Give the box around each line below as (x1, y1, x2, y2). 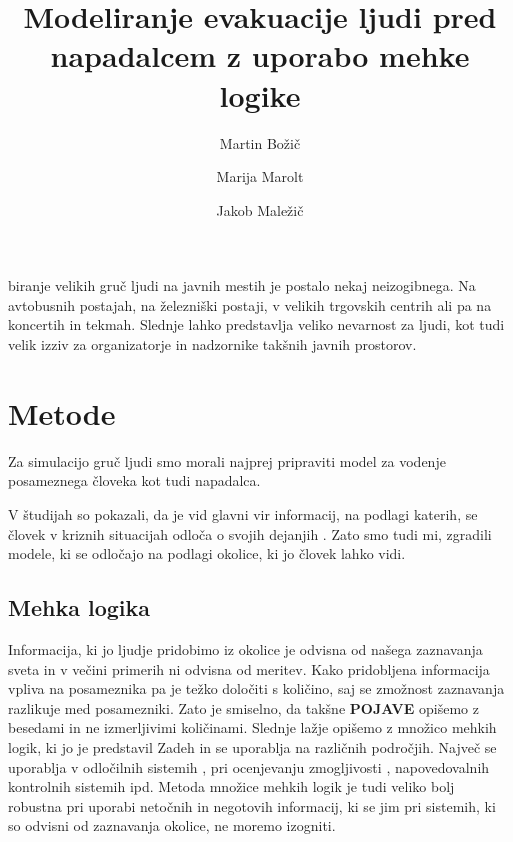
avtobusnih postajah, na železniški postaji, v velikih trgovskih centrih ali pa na (8, 294, 492, 315)
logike (219, 74, 301, 115)
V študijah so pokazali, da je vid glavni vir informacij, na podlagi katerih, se (8, 503, 478, 524)
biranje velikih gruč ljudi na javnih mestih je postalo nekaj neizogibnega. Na (8, 275, 476, 296)
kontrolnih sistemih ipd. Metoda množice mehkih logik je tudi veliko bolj (8, 776, 455, 797)
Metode (8, 392, 116, 433)
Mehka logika (8, 592, 150, 623)
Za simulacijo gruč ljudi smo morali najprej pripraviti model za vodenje (8, 450, 446, 471)
